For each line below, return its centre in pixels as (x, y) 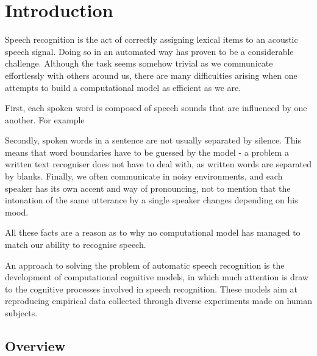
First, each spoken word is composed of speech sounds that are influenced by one (156, 108)
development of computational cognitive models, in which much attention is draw (157, 277)
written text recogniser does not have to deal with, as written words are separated (158, 164)
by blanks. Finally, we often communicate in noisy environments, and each (144, 176)
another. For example (45, 119)
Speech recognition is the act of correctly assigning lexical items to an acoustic (151, 39)
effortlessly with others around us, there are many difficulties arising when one (151, 75)
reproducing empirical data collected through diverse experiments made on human (159, 301)
